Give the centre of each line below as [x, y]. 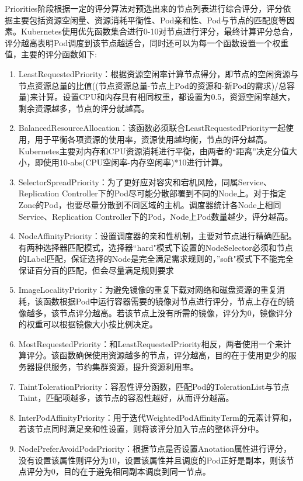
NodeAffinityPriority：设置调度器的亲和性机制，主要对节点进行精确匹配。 [157, 236]
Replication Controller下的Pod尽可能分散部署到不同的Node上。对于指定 [152, 193]
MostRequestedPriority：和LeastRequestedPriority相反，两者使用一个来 [151, 343]
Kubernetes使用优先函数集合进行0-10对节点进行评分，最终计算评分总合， [159, 31]
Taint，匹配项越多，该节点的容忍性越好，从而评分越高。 [126, 398]
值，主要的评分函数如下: [51, 54]
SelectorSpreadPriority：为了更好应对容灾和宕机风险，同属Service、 [145, 181]
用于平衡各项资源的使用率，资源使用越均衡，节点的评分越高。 [153, 139]
